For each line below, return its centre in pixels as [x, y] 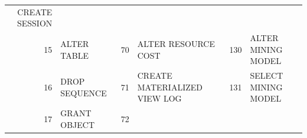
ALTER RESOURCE [176, 43]
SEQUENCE [84, 92]
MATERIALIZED [170, 87]
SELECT [267, 75]
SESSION [35, 23]
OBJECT [78, 124]
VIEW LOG [159, 98]
